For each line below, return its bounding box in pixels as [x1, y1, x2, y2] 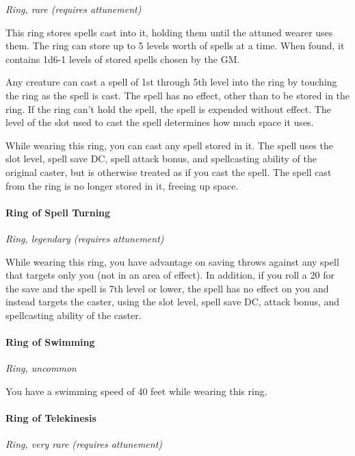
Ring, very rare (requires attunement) [5, 437, 163, 451]
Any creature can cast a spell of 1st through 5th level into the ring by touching [5, 75, 337, 89]
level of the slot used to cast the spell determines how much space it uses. [5, 115, 314, 129]
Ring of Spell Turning [5, 205, 111, 219]
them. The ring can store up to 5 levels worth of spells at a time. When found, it [5, 38, 345, 53]
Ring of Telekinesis [5, 411, 96, 425]
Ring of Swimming [5, 335, 95, 349]
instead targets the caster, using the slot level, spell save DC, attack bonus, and [5, 294, 340, 309]
